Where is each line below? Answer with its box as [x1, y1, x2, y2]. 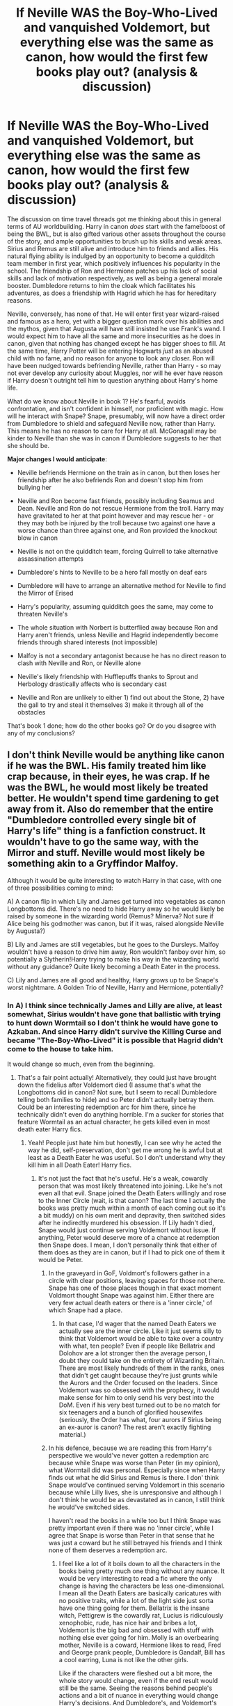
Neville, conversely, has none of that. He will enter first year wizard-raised [7, 310, 220, 318]
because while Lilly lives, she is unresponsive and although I [48, 1488, 221, 1497]
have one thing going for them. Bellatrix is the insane [58, 1604, 210, 1612]
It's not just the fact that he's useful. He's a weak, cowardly [38, 1174, 209, 1183]
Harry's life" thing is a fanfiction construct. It [7, 825, 206, 837]
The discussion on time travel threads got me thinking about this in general [7, 214, 222, 223]
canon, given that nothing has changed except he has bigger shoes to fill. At [7, 339, 226, 347]
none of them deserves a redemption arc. [48, 1546, 168, 1554]
